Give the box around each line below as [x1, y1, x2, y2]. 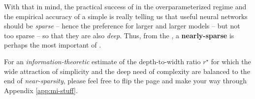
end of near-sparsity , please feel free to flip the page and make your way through [4, 75, 247, 86]
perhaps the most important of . [4, 40, 101, 50]
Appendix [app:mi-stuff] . [4, 85, 78, 95]
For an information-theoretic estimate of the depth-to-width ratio [4, 56, 201, 66]
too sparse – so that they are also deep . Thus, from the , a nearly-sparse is [4, 30, 234, 40]
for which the [211, 56, 251, 66]
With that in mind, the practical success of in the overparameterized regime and [4, 1, 247, 11]
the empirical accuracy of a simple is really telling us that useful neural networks [4, 11, 248, 21]
